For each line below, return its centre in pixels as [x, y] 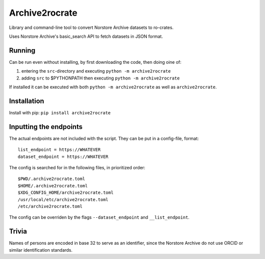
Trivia [18, 231]
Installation [26, 101]
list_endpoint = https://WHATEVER [59, 150]
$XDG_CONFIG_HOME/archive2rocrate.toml [66, 193]
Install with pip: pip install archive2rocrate [60, 112]
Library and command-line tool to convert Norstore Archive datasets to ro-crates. [91, 27]
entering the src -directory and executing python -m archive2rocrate [96, 71]
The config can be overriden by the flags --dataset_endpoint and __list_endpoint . [99, 217]
